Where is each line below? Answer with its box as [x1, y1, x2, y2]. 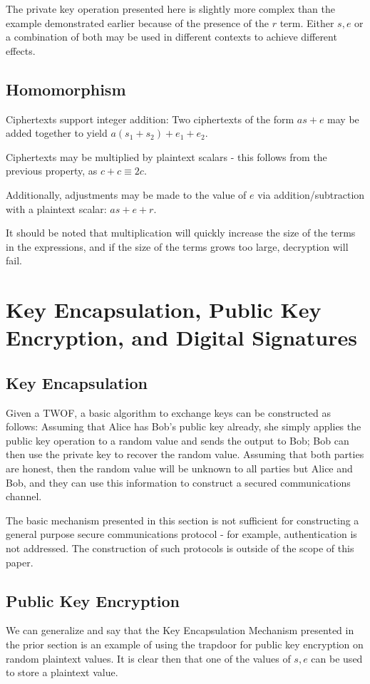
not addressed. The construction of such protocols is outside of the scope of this [6, 541, 354, 556]
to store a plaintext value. [6, 665, 118, 680]
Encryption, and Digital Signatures [6, 323, 357, 352]
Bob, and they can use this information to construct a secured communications [6, 475, 351, 489]
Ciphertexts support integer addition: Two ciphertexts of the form [6, 111, 294, 126]
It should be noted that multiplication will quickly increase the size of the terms [6, 225, 356, 240]
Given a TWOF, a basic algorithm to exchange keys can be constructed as [6, 405, 332, 420]
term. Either [279, 15, 334, 30]
